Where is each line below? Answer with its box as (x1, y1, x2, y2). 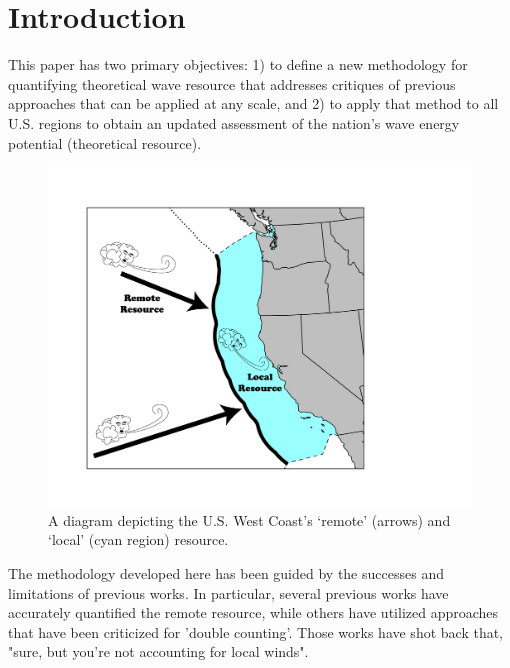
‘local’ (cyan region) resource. (48, 529, 229, 550)
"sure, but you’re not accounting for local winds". (8, 641, 309, 662)
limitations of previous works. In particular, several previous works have (8, 582, 449, 603)
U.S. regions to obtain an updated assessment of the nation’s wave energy (8, 112, 460, 133)
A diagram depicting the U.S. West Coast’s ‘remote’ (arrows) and (48, 509, 451, 530)
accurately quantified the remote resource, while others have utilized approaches (8, 602, 499, 623)
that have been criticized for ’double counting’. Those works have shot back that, (8, 621, 504, 642)
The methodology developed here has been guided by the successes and (8, 562, 444, 583)
